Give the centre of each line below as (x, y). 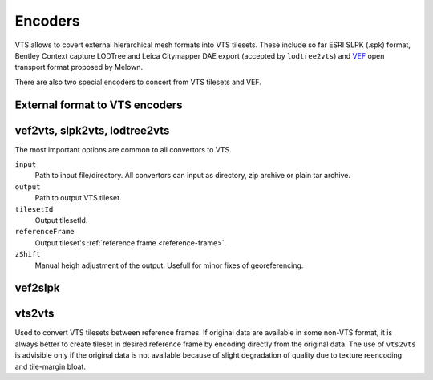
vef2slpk (37, 288)
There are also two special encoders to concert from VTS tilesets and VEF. (138, 82)
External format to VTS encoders (99, 105)
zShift (28, 254)
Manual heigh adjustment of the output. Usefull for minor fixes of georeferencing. (169, 265)
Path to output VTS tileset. (78, 198)
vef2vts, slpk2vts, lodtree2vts (92, 130)
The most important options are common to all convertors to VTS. (123, 149)
